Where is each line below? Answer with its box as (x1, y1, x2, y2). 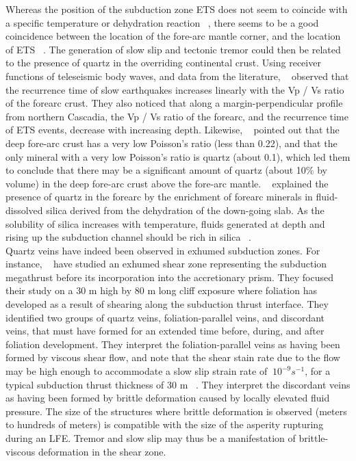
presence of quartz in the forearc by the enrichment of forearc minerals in (5, 189, 313, 204)
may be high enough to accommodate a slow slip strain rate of (5, 364, 268, 378)
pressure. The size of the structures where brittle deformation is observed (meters (5, 404, 347, 418)
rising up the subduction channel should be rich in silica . (5, 230, 252, 244)
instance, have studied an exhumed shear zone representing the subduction (5, 256, 327, 271)
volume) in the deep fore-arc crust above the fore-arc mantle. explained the (5, 176, 329, 190)
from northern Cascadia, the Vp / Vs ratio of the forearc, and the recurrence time (5, 109, 349, 123)
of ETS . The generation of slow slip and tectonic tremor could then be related (5, 42, 341, 56)
